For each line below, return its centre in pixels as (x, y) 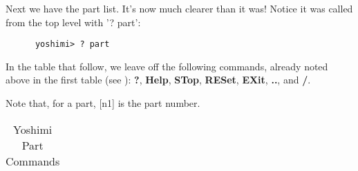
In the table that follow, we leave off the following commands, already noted (167, 66)
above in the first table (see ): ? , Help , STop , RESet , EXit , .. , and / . (158, 80)
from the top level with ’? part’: (73, 22)
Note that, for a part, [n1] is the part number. (103, 103)
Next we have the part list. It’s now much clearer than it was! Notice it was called (179, 8)
